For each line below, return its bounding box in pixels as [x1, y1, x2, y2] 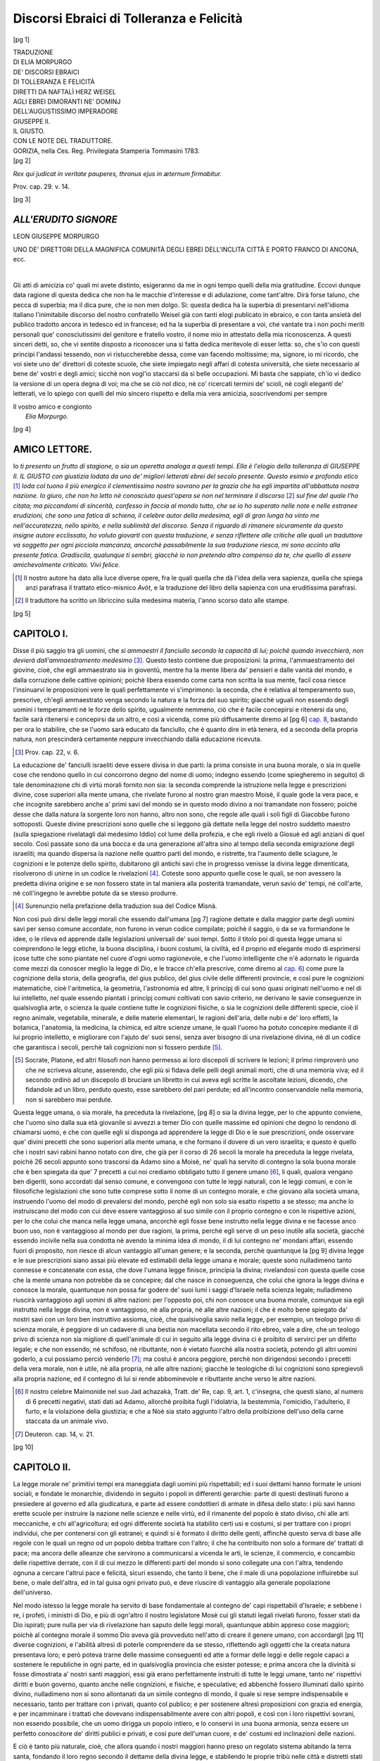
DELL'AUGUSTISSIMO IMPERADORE [13, 107, 119, 116]
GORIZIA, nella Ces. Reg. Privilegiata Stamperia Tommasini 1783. [13, 147, 200, 155]
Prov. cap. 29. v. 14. [13, 182, 70, 191]
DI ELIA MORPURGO [13, 58, 72, 66]
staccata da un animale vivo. [25, 1417, 108, 1426]
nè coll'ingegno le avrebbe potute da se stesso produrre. [13, 889, 178, 897]
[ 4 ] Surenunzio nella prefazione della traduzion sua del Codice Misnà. [15, 902, 217, 910]
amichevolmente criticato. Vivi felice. [13, 561, 121, 569]
